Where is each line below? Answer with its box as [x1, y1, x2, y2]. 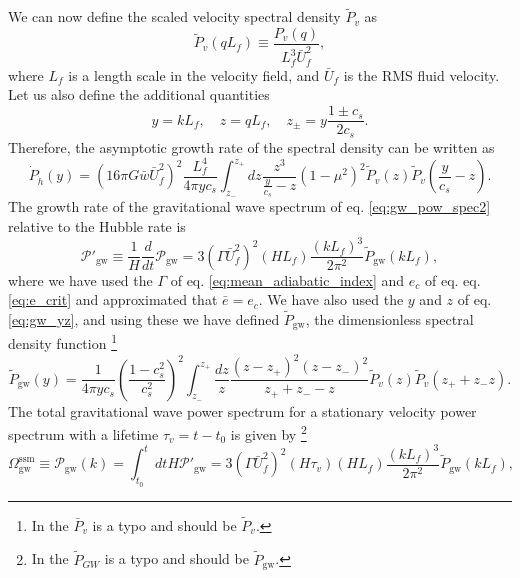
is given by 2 [230, 421, 307, 444]
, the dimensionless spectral [305, 308, 474, 329]
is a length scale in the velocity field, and [68, 64, 320, 85]
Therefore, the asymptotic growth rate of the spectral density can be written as [8, 136, 495, 157]
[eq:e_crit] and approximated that [8, 289, 218, 310]
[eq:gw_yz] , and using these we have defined [8, 308, 280, 329]
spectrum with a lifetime [8, 423, 159, 444]
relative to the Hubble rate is [8, 215, 186, 236]
